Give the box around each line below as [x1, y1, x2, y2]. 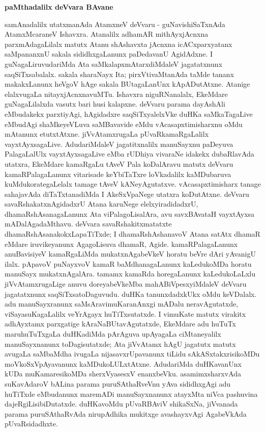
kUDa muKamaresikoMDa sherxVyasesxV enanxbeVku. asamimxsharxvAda [5, 368, 241, 379]
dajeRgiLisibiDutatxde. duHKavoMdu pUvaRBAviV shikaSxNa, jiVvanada [5, 398, 238, 409]
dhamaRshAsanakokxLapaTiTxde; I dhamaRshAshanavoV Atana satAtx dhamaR [5, 228, 260, 239]
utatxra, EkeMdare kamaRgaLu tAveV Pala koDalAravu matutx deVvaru [5, 158, 233, 169]
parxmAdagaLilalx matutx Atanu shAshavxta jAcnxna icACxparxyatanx [5, 38, 232, 49]
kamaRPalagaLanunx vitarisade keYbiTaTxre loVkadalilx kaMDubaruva [5, 168, 231, 179]
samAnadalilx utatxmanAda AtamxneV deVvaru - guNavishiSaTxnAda [5, 18, 225, 29]
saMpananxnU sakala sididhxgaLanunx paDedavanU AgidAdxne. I [5, 48, 213, 59]
